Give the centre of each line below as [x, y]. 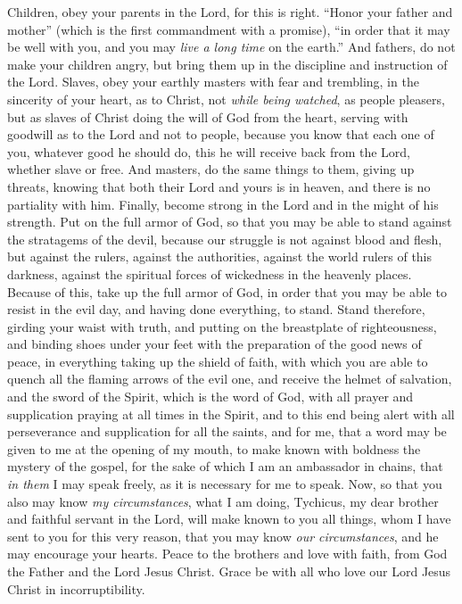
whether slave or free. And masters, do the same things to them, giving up [211, 169]
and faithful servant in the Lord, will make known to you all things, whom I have [229, 519]
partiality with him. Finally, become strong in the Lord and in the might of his [223, 204]
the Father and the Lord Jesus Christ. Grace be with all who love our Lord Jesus [229, 571]
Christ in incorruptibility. [76, 588]
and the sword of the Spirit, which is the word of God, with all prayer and [210, 397]
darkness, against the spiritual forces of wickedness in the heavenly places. [210, 273]
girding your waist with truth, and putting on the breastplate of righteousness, [222, 326]
